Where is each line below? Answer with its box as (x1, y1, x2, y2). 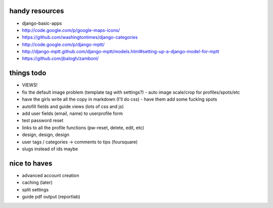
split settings (22, 186, 49, 192)
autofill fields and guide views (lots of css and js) (22, 103, 124, 109)
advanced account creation (22, 172, 79, 178)
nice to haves (9, 159, 53, 168)
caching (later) (22, 180, 53, 186)
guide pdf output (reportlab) (22, 193, 80, 199)
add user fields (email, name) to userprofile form (22, 110, 123, 116)
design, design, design (22, 132, 70, 138)
